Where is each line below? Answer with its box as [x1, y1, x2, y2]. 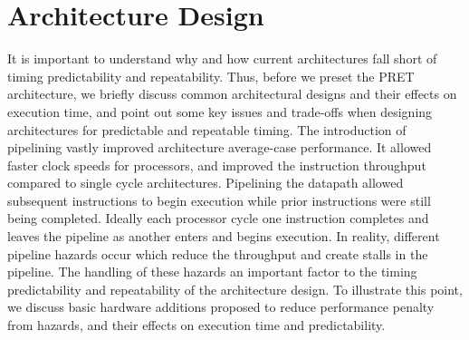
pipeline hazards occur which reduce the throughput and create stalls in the [7, 244, 428, 263]
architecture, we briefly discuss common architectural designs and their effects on [7, 84, 457, 103]
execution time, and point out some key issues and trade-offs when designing [7, 102, 433, 121]
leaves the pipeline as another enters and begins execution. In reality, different [7, 227, 440, 246]
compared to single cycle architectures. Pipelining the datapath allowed [7, 173, 404, 192]
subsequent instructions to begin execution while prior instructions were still [7, 190, 431, 209]
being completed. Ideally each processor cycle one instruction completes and [7, 209, 429, 228]
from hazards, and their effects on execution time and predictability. [7, 316, 386, 335]
